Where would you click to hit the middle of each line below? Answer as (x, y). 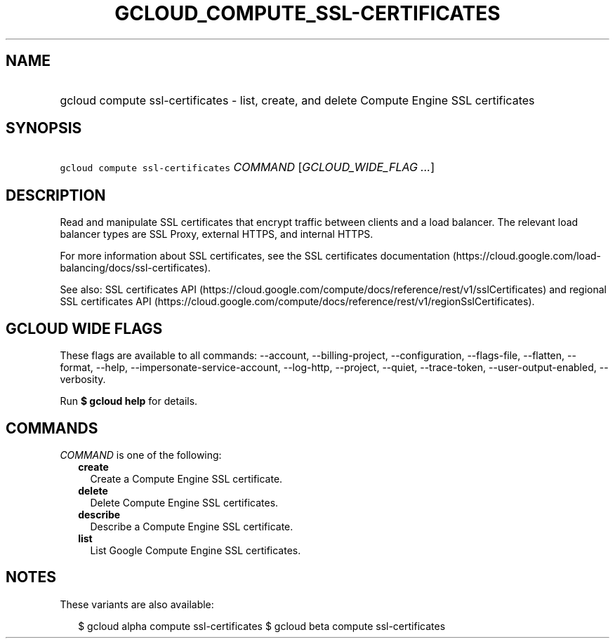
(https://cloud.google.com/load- (527, 256)
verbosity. (83, 380)
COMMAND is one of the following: (141, 455)
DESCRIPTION (56, 195)
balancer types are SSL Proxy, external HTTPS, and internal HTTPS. (217, 234)
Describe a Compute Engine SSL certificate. (192, 526)
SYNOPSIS (44, 128)
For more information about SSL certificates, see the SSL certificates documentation (255, 256)
